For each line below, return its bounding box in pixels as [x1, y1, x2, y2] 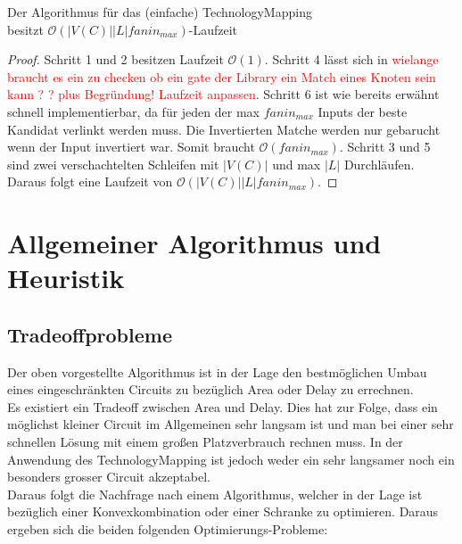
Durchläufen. [343, 154, 415, 173]
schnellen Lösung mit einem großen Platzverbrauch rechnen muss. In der [7, 433, 403, 451]
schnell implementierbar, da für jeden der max [7, 102, 260, 120]
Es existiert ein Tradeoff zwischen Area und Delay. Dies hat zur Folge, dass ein [7, 397, 438, 416]
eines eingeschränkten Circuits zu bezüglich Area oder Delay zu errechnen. [7, 380, 414, 399]
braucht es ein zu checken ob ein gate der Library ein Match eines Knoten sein [7, 67, 436, 86]
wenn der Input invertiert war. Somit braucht [7, 137, 255, 156]
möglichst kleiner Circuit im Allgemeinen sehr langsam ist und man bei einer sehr [7, 415, 454, 433]
